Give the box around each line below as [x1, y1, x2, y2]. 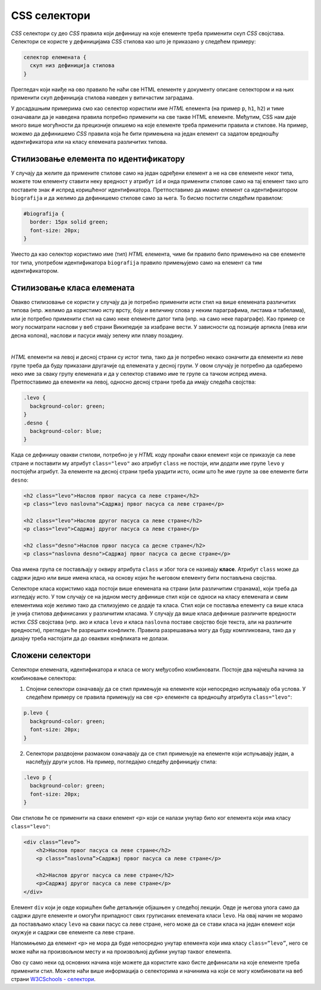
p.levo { [23, 709, 49, 716]
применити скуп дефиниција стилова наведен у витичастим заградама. [11, 94, 194, 101]
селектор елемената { [23, 54, 87, 61]
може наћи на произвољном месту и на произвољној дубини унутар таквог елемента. [11, 948, 232, 955]
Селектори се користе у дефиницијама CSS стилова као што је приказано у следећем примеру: [11, 37, 256, 45]
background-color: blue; [30, 428, 102, 434]
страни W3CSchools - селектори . [11, 975, 96, 982]
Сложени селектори [11, 650, 91, 661]
